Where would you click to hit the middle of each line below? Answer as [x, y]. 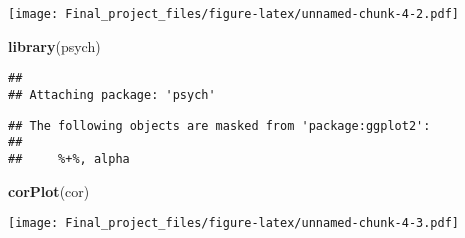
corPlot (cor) [49, 190]
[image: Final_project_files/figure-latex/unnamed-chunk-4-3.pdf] [234, 223]
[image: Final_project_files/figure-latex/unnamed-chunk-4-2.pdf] [234, 14]
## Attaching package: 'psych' [112, 94]
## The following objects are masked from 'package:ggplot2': [219, 125]
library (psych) [54, 45]
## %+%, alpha [69, 158]
